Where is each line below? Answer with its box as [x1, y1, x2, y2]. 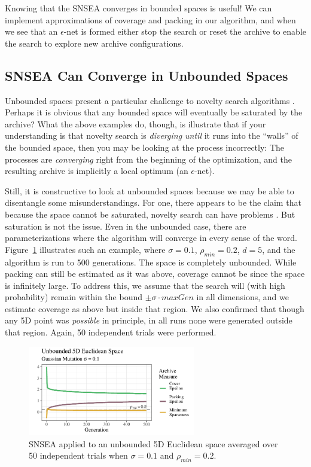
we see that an [5, 25, 58, 38]
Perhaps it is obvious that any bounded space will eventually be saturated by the [5, 106, 303, 118]
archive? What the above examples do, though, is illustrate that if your [5, 117, 266, 130]
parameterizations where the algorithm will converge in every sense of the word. [5, 231, 297, 244]
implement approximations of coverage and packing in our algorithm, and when [5, 13, 296, 26]
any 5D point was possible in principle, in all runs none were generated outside [5, 314, 292, 326]
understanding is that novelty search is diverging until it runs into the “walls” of [5, 129, 298, 142]
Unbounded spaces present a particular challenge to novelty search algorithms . [5, 94, 295, 106]
